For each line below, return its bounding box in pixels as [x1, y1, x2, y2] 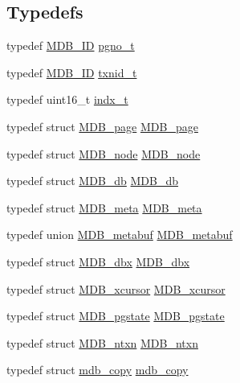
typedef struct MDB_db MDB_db [6, 172, 179, 189]
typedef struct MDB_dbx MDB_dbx [6, 253, 190, 270]
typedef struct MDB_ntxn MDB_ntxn [6, 334, 198, 351]
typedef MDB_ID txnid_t [6, 64, 137, 80]
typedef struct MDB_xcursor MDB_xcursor [6, 280, 226, 297]
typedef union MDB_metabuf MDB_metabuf [6, 226, 233, 243]
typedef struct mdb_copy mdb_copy [6, 361, 189, 378]
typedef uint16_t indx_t [6, 91, 128, 108]
